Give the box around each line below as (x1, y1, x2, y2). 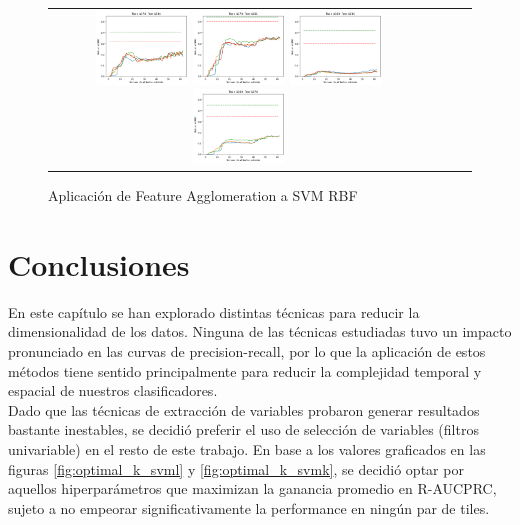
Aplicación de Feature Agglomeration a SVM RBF (48, 185, 358, 206)
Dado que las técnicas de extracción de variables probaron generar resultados (8, 399, 480, 420)
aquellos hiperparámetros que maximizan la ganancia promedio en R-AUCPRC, (8, 478, 497, 499)
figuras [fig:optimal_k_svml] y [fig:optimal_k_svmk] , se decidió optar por (8, 458, 464, 479)
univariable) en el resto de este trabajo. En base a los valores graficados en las (8, 438, 486, 459)
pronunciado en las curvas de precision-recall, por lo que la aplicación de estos (8, 340, 486, 361)
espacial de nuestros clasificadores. (8, 380, 218, 401)
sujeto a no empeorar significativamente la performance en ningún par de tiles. (8, 497, 490, 518)
